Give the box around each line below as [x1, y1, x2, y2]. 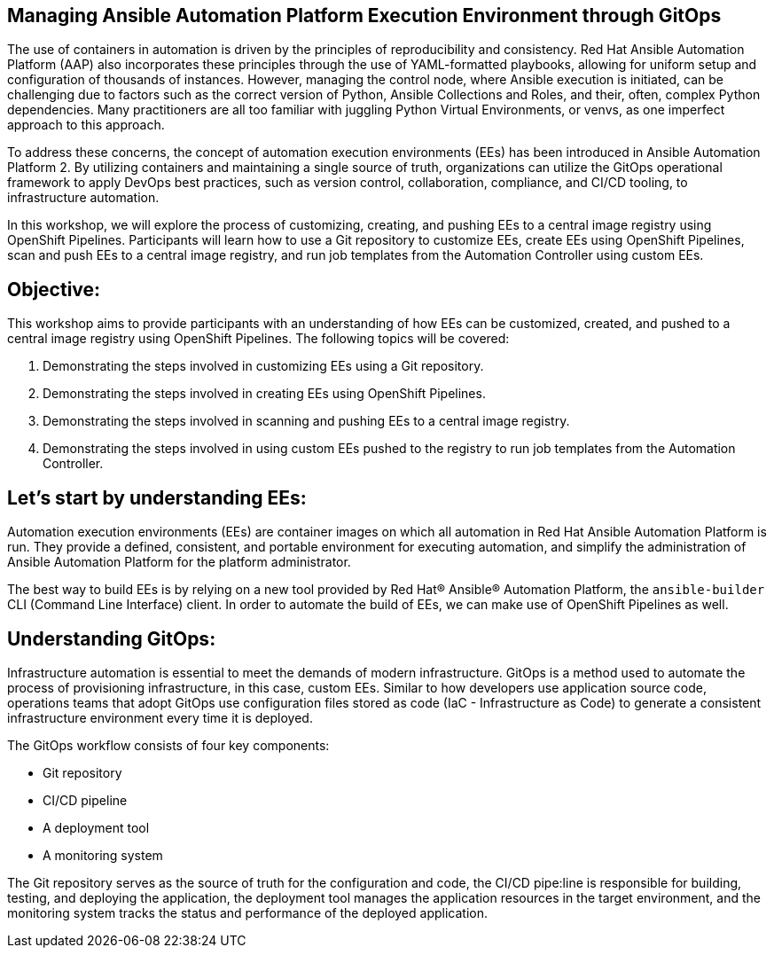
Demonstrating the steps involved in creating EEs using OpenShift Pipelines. [43, 386, 486, 402]
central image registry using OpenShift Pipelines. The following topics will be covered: [7, 331, 510, 347]
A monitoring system [43, 847, 163, 863]
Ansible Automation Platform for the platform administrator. [7, 554, 351, 570]
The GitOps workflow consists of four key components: [7, 737, 330, 753]
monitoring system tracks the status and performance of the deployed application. [7, 904, 488, 920]
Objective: [7, 278, 101, 301]
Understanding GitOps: [7, 627, 216, 650]
